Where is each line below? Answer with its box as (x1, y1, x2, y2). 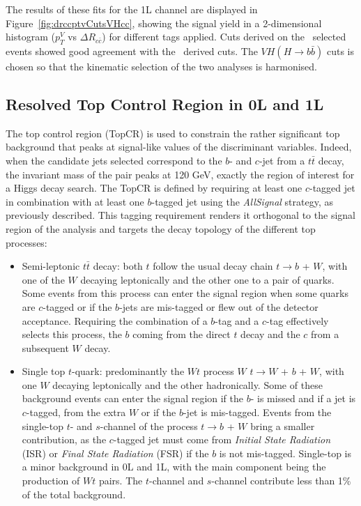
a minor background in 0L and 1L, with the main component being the (22, 459, 326, 474)
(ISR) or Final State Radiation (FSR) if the (22, 445, 209, 460)
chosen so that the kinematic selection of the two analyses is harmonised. (6, 59, 317, 73)
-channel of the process (100, 418, 198, 433)
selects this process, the (22, 327, 122, 342)
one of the (22, 272, 65, 286)
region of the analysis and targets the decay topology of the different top (6, 221, 316, 236)
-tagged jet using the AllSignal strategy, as (151, 194, 334, 208)
